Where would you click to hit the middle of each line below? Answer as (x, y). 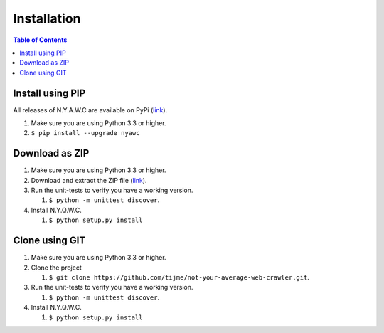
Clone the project (56, 268)
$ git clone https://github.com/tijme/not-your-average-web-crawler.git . (179, 277)
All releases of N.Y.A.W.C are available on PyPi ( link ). (90, 110)
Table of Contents (40, 40)
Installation (47, 18)
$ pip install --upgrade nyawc (85, 133)
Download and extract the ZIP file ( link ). (89, 180)
